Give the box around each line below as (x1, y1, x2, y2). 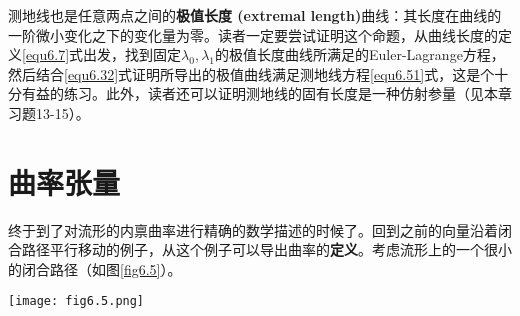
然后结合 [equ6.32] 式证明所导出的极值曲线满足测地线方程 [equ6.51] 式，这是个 (8, 63, 495, 84)
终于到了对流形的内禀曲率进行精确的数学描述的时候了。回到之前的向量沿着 (8, 219, 498, 240)
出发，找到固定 (83, 44, 182, 65)
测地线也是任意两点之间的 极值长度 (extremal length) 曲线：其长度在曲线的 (8, 5, 502, 25)
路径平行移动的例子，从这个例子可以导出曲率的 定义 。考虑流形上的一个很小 (21, 239, 512, 260)
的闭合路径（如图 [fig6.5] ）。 (8, 258, 182, 279)
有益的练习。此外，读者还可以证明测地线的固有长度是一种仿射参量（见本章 (21, 83, 512, 104)
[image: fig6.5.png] (8, 294, 145, 309)
